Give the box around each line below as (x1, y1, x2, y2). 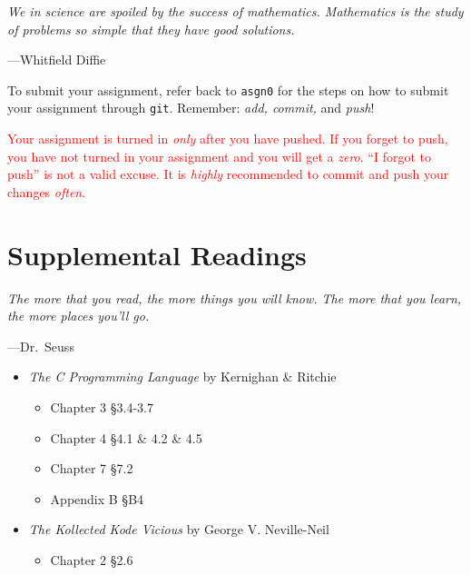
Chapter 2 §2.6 (50, 550, 133, 569)
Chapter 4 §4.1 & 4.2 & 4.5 (50, 428, 202, 447)
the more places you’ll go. (7, 306, 150, 325)
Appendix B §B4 (50, 489, 144, 508)
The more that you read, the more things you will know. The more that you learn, (7, 288, 462, 307)
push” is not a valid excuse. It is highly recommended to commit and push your (7, 164, 449, 183)
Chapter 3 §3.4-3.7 (50, 397, 153, 416)
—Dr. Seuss (7, 336, 74, 355)
